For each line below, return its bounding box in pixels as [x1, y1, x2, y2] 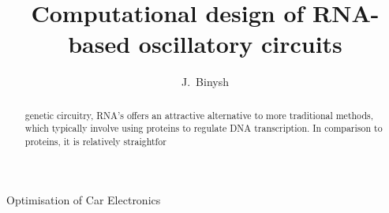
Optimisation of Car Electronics [6, 191, 161, 207]
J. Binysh [181, 73, 229, 90]
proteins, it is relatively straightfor [24, 135, 166, 148]
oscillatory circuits [138, 28, 342, 60]
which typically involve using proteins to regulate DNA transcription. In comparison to [24, 121, 383, 135]
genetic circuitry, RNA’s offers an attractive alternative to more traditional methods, [24, 108, 373, 121]
